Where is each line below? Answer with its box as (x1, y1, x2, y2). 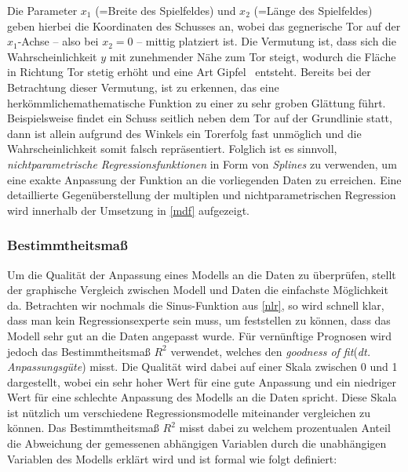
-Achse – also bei (17, 33, 99, 49)
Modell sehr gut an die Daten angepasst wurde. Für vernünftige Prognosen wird (7, 327, 392, 343)
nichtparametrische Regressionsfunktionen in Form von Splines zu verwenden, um (7, 155, 397, 172)
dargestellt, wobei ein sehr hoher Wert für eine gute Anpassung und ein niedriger (7, 373, 397, 390)
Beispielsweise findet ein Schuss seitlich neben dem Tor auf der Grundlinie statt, (7, 110, 392, 126)
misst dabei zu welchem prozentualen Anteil (179, 419, 391, 436)
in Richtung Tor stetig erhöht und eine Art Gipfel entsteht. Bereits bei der (7, 64, 371, 80)
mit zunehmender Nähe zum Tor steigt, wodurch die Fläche (109, 48, 396, 64)
